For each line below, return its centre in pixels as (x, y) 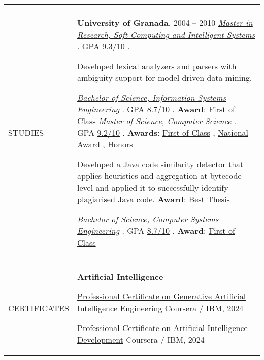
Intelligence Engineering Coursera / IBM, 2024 (160, 308)
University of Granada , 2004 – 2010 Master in (165, 23)
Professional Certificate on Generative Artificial (162, 296)
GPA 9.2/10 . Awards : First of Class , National (163, 132)
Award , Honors (105, 144)
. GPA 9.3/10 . (104, 46)
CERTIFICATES (39, 308)
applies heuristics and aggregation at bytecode (159, 176)
